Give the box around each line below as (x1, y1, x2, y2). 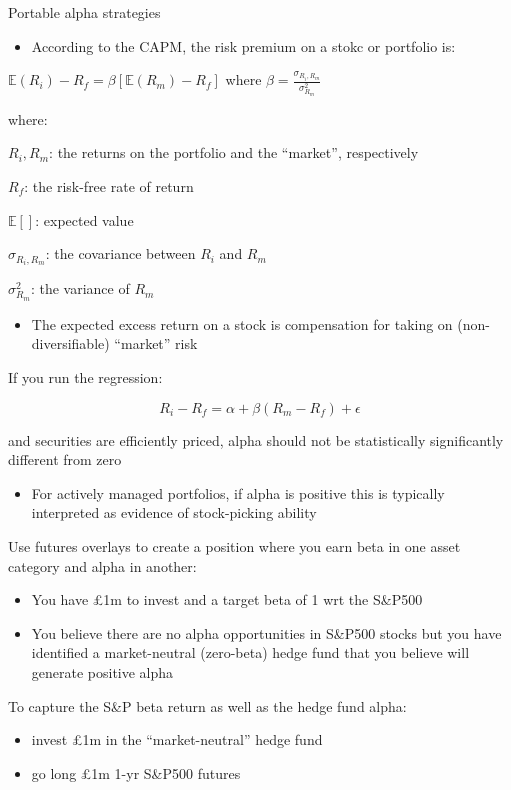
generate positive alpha (31, 661, 174, 682)
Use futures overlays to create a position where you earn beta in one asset (8, 535, 461, 556)
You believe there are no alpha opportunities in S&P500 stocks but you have (31, 622, 502, 643)
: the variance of (30, 278, 130, 299)
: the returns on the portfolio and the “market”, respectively (49, 142, 419, 163)
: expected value (35, 209, 134, 230)
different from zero (8, 449, 122, 470)
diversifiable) (31, 333, 110, 354)
